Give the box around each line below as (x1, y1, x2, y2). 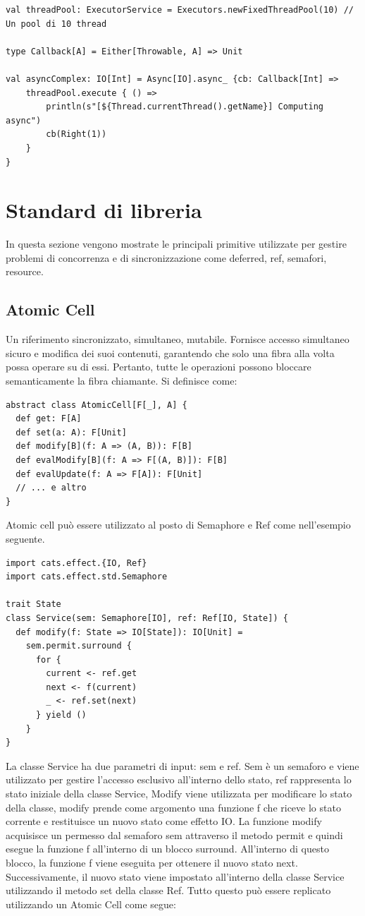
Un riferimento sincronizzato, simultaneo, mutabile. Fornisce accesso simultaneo (6, 332, 349, 346)
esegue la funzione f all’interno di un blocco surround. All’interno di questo (6, 841, 329, 856)
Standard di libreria (6, 195, 202, 224)
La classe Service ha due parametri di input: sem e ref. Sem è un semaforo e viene (6, 758, 359, 773)
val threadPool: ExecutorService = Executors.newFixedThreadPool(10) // (6, 5, 354, 15)
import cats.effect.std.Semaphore (6, 572, 168, 582)
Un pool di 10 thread (6, 18, 107, 29)
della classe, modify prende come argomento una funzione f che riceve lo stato (6, 800, 341, 814)
